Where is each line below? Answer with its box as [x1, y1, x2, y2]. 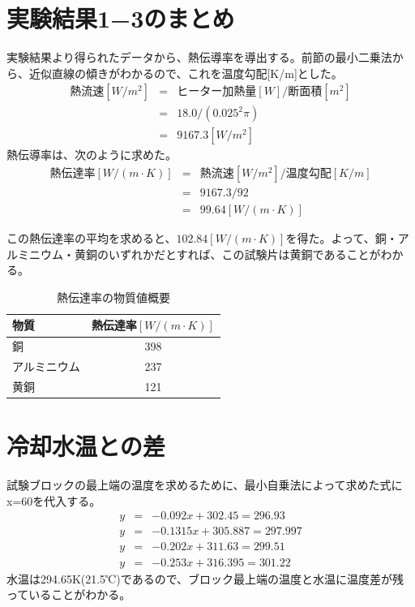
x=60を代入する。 [6, 492, 101, 509]
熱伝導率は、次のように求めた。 [6, 146, 177, 163]
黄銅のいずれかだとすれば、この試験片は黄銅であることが [74, 245, 381, 262]
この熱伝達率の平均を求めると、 [6, 230, 177, 247]
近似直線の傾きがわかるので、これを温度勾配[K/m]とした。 [28, 64, 343, 81]
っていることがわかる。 [6, 586, 131, 603]
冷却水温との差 [6, 429, 165, 463]
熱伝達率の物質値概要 [56, 288, 170, 305]
